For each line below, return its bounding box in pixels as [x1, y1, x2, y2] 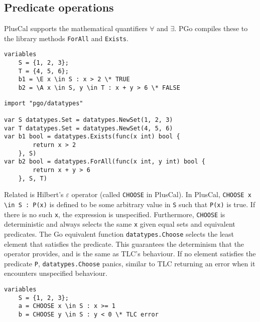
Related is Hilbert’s [4, 189, 64, 200]
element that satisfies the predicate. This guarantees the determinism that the [4, 238, 244, 249]
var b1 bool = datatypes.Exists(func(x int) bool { [4, 133, 180, 140]
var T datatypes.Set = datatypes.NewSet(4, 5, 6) [4, 124, 173, 132]
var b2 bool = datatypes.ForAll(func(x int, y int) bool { [4, 158, 205, 166]
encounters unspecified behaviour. [4, 268, 107, 278]
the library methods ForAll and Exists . [4, 33, 128, 43]
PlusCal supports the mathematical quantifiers [4, 23, 148, 34]
